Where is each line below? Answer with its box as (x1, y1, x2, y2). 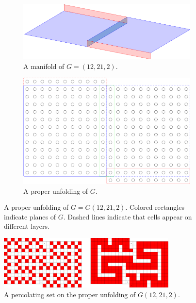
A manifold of (23, 61, 65, 71)
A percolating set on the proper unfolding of (4, 289, 136, 299)
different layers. (4, 221, 49, 231)
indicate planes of (4, 211, 56, 221)
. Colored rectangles (125, 202, 184, 212)
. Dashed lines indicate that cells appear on (63, 211, 192, 221)
